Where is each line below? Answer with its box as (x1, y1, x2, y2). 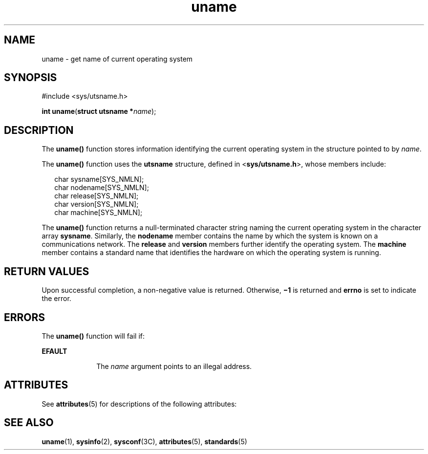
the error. (42, 294, 71, 303)
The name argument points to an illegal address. (96, 362, 252, 370)
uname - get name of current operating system (42, 54, 193, 63)
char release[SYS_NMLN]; (54, 192, 139, 200)
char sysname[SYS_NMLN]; (54, 175, 144, 184)
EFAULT (42, 346, 67, 355)
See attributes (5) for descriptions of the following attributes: (42, 399, 237, 408)
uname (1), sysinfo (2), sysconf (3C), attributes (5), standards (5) (42, 437, 247, 446)
